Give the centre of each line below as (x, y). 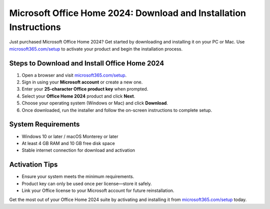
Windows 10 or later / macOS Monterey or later (70, 136)
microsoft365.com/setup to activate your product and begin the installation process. (96, 49)
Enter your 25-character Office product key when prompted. (85, 89)
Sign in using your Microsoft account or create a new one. (82, 82)
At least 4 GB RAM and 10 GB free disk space (68, 143)
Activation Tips (33, 165)
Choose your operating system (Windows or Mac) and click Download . (95, 103)
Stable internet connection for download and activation (78, 150)
